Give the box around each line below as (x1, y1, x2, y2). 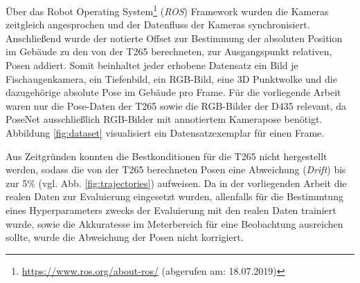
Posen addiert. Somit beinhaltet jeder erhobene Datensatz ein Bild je (6, 58, 298, 72)
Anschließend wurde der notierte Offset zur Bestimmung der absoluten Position (6, 30, 343, 45)
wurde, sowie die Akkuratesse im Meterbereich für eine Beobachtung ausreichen (6, 216, 343, 231)
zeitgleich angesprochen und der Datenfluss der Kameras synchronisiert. (6, 17, 310, 32)
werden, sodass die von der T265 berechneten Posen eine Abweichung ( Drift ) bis (6, 162, 346, 177)
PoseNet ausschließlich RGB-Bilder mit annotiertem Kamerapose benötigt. (6, 112, 323, 126)
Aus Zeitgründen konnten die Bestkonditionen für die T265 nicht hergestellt (6, 148, 327, 163)
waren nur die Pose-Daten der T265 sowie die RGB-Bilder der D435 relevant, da (6, 98, 346, 113)
